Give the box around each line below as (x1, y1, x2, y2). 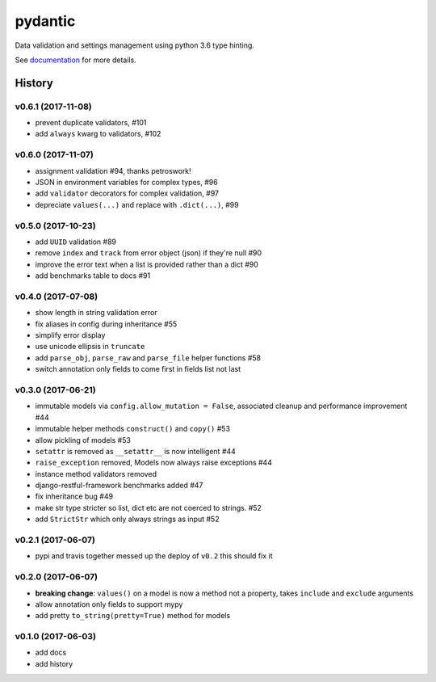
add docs (35, 647, 67, 658)
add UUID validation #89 (35, 237, 117, 246)
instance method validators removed (35, 469, 157, 478)
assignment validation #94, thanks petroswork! (35, 166, 191, 175)
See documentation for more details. (15, 55, 136, 65)
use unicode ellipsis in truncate (35, 342, 145, 352)
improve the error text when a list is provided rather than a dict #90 (35, 259, 258, 269)
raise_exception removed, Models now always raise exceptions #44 (35, 457, 272, 468)
